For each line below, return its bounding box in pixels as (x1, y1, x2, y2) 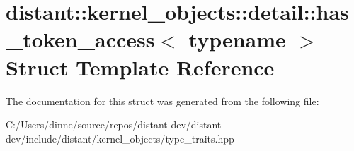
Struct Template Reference (6, 52, 275, 81)
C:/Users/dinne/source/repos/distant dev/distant (6, 117, 222, 132)
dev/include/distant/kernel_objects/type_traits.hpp (6, 131, 234, 145)
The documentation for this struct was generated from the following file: (6, 93, 319, 108)
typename (188, 25, 286, 54)
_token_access (6, 25, 155, 54)
